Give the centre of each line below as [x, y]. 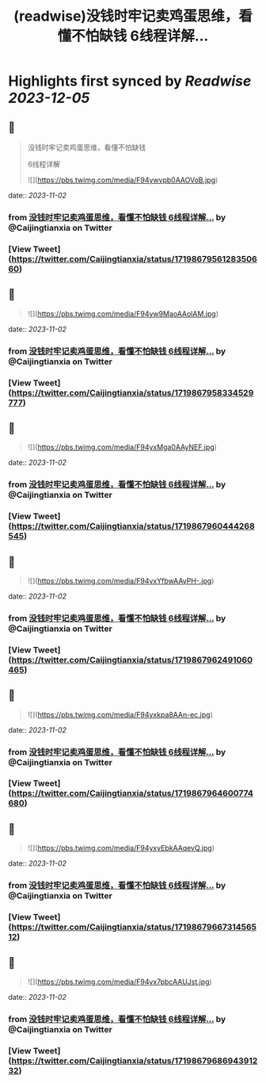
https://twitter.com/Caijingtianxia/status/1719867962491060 [132, 660]
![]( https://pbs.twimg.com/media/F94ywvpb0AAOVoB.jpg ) [123, 180]
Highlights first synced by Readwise [130, 81]
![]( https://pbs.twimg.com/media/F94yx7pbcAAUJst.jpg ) [120, 982]
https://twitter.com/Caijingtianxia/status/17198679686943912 [135, 1061]
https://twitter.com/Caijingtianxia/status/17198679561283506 [134, 258]
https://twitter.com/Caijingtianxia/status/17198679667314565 [134, 927]
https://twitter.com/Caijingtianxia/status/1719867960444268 [133, 526]
